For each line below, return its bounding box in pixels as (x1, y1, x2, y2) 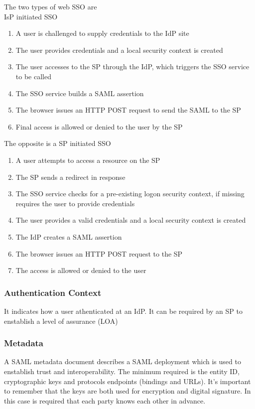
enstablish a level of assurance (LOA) (4, 315, 118, 326)
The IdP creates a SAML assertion (15, 231, 122, 242)
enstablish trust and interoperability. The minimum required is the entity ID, (4, 366, 240, 376)
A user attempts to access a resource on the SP (15, 154, 160, 165)
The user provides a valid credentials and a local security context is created (15, 215, 246, 225)
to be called (15, 71, 51, 81)
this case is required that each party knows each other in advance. (4, 395, 206, 406)
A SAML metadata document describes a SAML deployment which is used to (4, 356, 241, 367)
